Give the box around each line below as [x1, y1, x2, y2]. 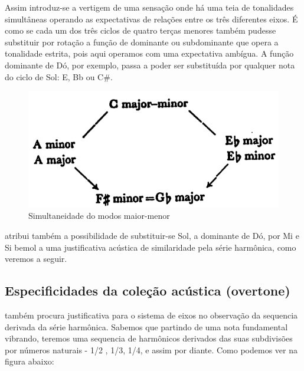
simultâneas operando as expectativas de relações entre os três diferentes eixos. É [5, 12, 298, 25]
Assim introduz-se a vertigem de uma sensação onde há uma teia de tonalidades [5, 1, 294, 13]
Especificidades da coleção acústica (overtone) [5, 281, 290, 300]
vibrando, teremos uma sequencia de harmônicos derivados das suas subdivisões [5, 332, 293, 344]
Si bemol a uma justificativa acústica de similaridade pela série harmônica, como [5, 241, 296, 253]
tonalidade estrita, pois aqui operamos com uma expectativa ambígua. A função [5, 47, 294, 60]
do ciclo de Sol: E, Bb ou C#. [5, 70, 113, 83]
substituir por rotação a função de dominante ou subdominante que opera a [5, 35, 279, 48]
